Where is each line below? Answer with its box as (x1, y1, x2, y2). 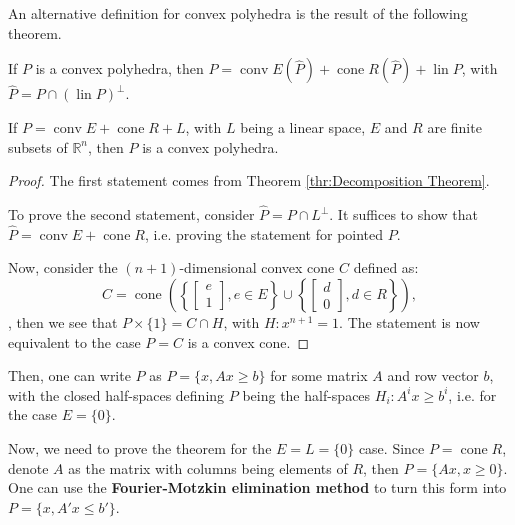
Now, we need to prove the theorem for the (8, 437, 272, 458)
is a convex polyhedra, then (35, 58, 204, 79)
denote (8, 457, 49, 478)
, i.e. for (448, 384, 497, 405)
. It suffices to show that (329, 204, 479, 224)
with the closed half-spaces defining (8, 384, 225, 405)
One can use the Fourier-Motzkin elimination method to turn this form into (8, 477, 507, 498)
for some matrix (270, 365, 368, 386)
